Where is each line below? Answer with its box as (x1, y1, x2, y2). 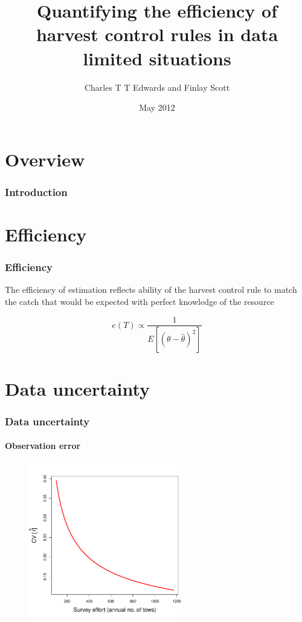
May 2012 (139, 101, 175, 114)
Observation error (5, 439, 81, 452)
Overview (5, 146, 85, 171)
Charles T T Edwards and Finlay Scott (84, 80, 230, 93)
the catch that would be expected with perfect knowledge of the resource (5, 295, 274, 307)
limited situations (83, 45, 231, 70)
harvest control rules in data (36, 22, 278, 47)
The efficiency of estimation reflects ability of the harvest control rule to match (5, 283, 297, 296)
